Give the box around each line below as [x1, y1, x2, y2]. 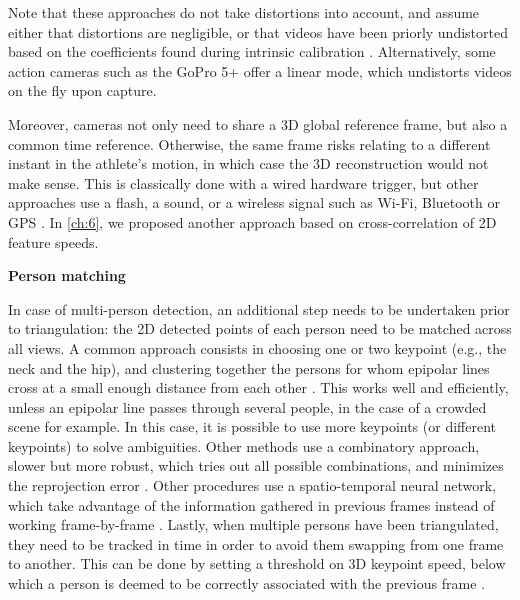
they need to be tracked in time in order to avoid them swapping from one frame [8, 533, 504, 554]
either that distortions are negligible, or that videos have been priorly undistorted [8, 21, 508, 42]
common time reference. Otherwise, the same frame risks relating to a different [8, 133, 491, 154]
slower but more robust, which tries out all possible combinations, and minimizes [8, 455, 504, 476]
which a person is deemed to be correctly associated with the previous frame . [8, 573, 485, 594]
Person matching [8, 265, 126, 286]
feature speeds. [8, 231, 99, 252]
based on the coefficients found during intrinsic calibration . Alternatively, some [8, 41, 496, 62]
